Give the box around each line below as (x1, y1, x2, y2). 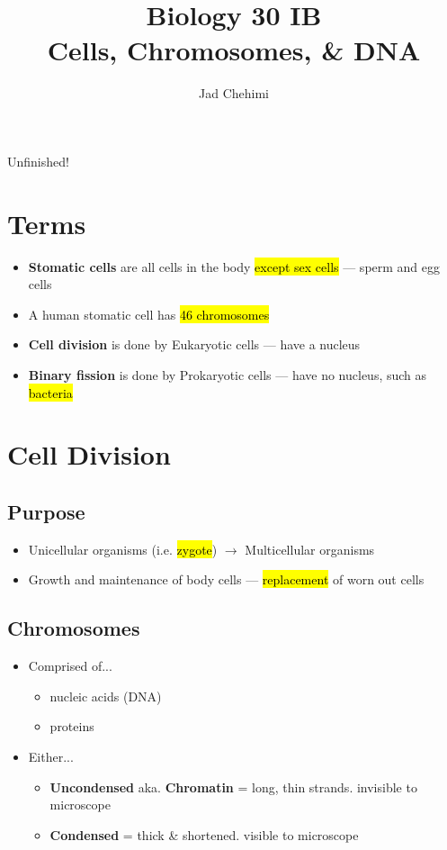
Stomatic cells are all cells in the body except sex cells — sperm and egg (28, 257, 441, 276)
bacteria (28, 383, 73, 402)
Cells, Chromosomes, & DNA (47, 32, 421, 68)
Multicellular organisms (245, 539, 375, 558)
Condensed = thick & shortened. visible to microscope (49, 825, 359, 844)
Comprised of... (28, 656, 112, 675)
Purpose (7, 497, 85, 525)
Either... (28, 746, 74, 765)
